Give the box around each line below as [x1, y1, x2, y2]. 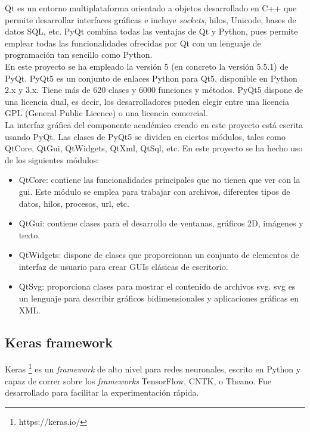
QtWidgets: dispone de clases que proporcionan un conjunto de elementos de [18, 248, 299, 261]
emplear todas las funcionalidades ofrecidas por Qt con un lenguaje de [5, 36, 261, 49]
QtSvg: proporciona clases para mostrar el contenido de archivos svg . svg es [18, 280, 296, 293]
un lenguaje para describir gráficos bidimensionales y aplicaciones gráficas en [18, 292, 299, 304]
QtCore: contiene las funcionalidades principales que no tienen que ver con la [18, 173, 300, 186]
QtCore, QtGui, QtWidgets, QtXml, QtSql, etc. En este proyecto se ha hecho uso [5, 142, 303, 154]
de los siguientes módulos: [5, 153, 100, 166]
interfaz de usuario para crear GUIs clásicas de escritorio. [18, 260, 228, 272]
